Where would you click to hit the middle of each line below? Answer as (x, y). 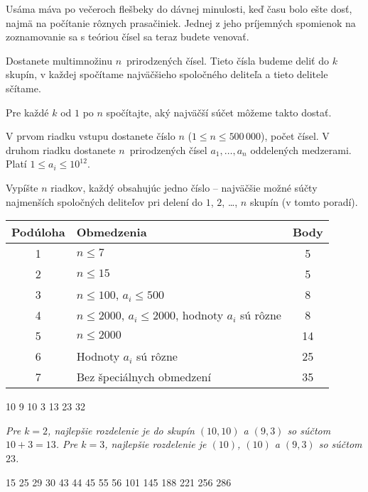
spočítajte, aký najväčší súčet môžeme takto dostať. (219, 112)
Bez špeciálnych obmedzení (144, 377)
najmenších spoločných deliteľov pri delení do (104, 201)
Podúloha (38, 232)
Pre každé (27, 112)
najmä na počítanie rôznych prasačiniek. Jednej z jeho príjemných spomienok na (181, 22)
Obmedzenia (112, 232)
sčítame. (23, 88)
